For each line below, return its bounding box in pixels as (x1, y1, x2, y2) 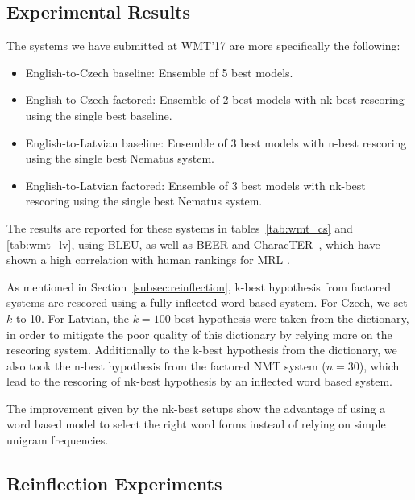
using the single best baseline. (25, 106, 172, 123)
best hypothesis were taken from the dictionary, (174, 309, 409, 326)
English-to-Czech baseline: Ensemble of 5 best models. (25, 64, 293, 81)
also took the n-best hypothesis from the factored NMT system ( (6, 357, 326, 374)
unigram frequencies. (6, 432, 109, 448)
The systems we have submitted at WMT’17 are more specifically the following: (6, 37, 400, 54)
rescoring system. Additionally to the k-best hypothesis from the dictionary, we (6, 341, 397, 358)
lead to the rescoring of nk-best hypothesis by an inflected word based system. (6, 373, 392, 390)
